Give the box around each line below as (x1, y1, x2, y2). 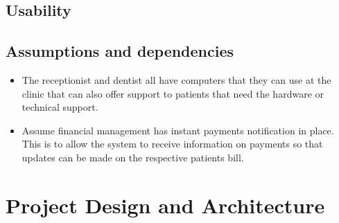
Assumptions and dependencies (6, 40, 234, 62)
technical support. (21, 100, 98, 114)
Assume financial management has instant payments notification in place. (21, 123, 334, 137)
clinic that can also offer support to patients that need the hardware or (21, 86, 324, 100)
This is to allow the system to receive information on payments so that (21, 136, 323, 151)
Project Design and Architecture (6, 190, 325, 219)
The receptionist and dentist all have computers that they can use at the (21, 72, 331, 87)
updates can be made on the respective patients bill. (21, 150, 244, 164)
